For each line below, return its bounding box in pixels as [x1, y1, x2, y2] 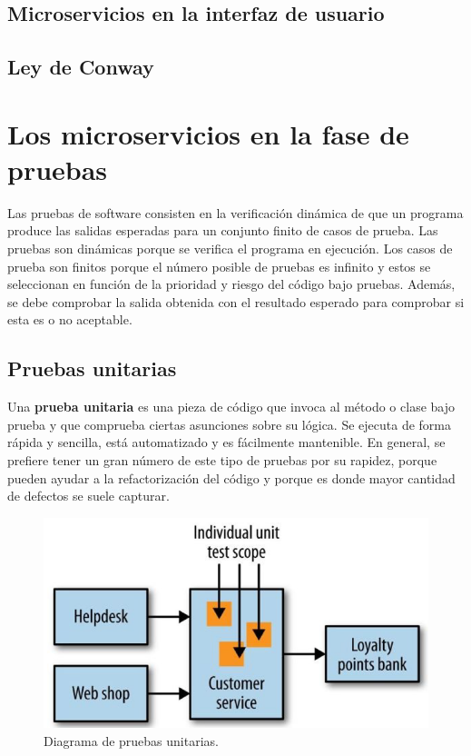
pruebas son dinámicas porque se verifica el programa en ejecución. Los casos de [7, 239, 453, 258]
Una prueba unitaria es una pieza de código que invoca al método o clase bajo [7, 397, 455, 416]
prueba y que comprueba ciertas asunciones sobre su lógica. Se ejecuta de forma [7, 414, 451, 433]
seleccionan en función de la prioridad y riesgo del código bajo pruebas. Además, [7, 274, 456, 293]
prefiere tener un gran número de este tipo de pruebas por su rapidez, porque [7, 451, 437, 470]
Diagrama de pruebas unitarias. [44, 731, 219, 750]
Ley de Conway [7, 53, 154, 81]
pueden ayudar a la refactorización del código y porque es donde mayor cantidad [7, 468, 456, 487]
